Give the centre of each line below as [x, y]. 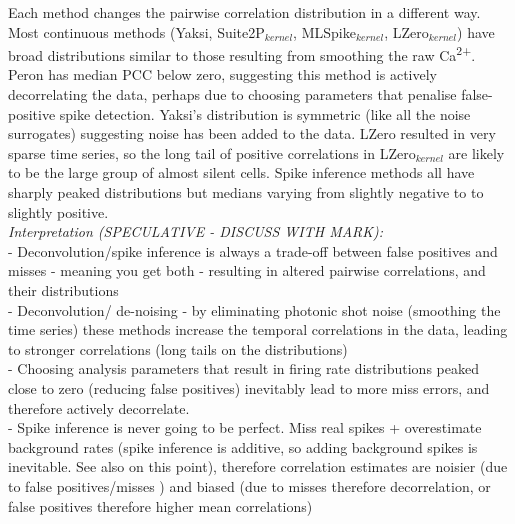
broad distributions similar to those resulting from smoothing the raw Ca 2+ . [242, 53]
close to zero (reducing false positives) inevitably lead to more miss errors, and [249, 387]
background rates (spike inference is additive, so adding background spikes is [243, 446]
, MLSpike [324, 31]
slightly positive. [58, 211]
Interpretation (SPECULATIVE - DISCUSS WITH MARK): [196, 231]
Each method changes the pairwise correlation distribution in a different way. [244, 12]
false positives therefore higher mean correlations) [160, 505]
